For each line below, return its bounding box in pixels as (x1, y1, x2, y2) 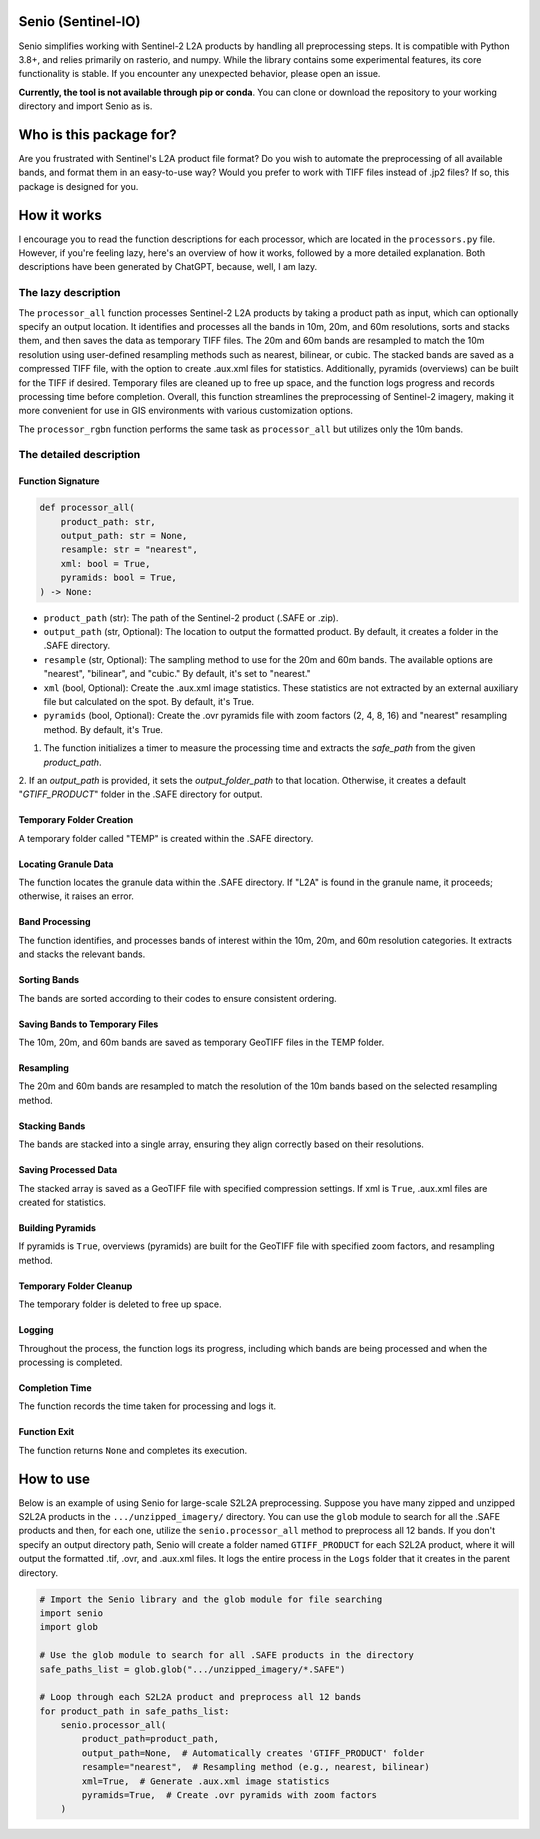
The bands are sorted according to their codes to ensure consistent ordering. (18, 992, 337, 1004)
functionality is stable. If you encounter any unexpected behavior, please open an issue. (18, 68, 381, 80)
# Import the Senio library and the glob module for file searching (39, 1593, 383, 1605)
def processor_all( (39, 502, 135, 514)
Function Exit (18, 1426, 75, 1438)
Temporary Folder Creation (18, 814, 134, 826)
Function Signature (18, 475, 100, 487)
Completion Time (18, 1381, 92, 1394)
